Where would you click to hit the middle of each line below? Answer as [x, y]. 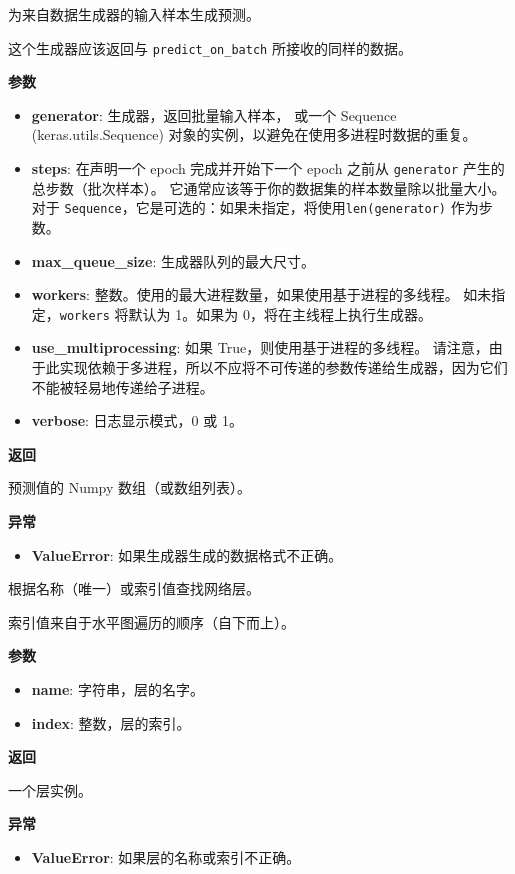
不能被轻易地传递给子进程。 [122, 386]
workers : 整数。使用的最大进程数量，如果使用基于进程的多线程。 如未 [261, 294]
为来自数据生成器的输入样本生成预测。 [134, 14]
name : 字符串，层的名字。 [117, 688]
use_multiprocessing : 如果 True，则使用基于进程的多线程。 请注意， [260, 347]
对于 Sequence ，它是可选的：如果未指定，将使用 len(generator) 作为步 [262, 207]
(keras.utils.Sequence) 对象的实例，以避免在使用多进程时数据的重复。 [254, 134]
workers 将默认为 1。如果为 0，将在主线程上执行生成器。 [245, 313]
